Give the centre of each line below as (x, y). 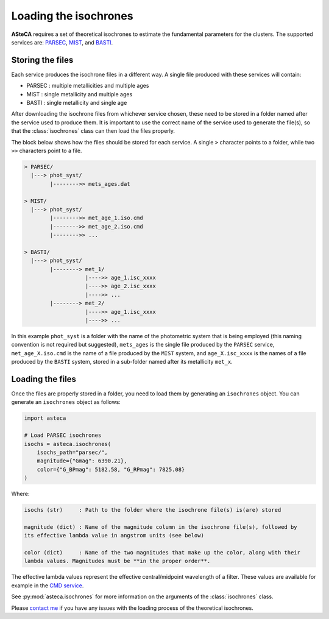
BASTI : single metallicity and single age (77, 103)
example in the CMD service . (48, 585)
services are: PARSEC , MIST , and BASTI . (62, 42)
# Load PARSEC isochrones (63, 435)
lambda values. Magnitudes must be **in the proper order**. (117, 561)
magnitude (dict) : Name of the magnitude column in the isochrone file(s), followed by (161, 527)
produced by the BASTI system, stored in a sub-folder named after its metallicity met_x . (122, 362)
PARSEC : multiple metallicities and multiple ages (88, 86)
